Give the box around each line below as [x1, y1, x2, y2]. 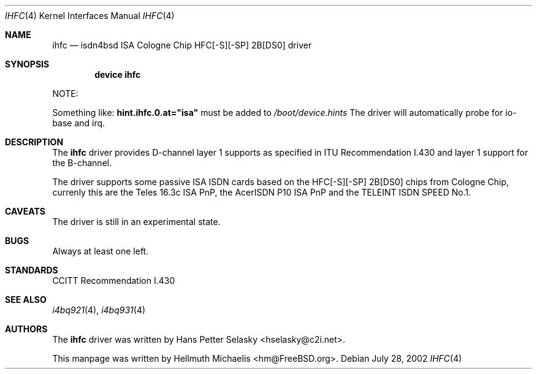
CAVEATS [5, 206, 45, 216]
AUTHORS [5, 324, 48, 334]
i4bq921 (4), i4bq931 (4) [52, 305, 146, 315]
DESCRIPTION [5, 137, 64, 147]
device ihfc [94, 69, 141, 80]
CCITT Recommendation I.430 [52, 275, 175, 286]
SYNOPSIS [5, 59, 50, 69]
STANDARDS [5, 265, 58, 275]
